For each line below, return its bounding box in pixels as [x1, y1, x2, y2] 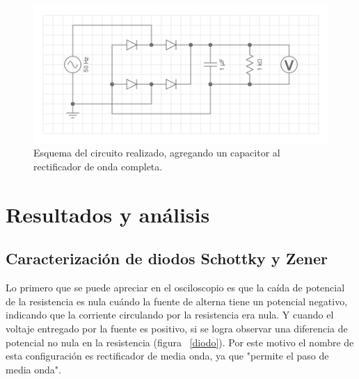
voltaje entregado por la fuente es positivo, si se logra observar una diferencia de [6, 321, 348, 335]
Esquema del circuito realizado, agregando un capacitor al [33, 145, 280, 160]
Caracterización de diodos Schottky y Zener [6, 248, 328, 269]
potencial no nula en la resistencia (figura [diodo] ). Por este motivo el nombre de [6, 334, 354, 349]
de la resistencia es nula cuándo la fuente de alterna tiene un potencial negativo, [6, 293, 348, 308]
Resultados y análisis [6, 200, 210, 228]
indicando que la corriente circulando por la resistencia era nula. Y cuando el [6, 307, 334, 322]
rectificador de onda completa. [33, 159, 163, 174]
